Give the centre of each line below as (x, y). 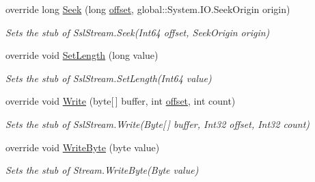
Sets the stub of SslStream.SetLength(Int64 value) (109, 78)
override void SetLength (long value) (82, 55)
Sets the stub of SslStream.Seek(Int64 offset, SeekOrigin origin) (138, 32)
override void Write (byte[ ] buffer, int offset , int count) (121, 101)
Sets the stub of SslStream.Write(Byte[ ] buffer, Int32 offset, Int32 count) (158, 123)
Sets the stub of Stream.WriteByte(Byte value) (102, 170)
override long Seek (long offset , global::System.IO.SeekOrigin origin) (148, 9)
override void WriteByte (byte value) (83, 147)
